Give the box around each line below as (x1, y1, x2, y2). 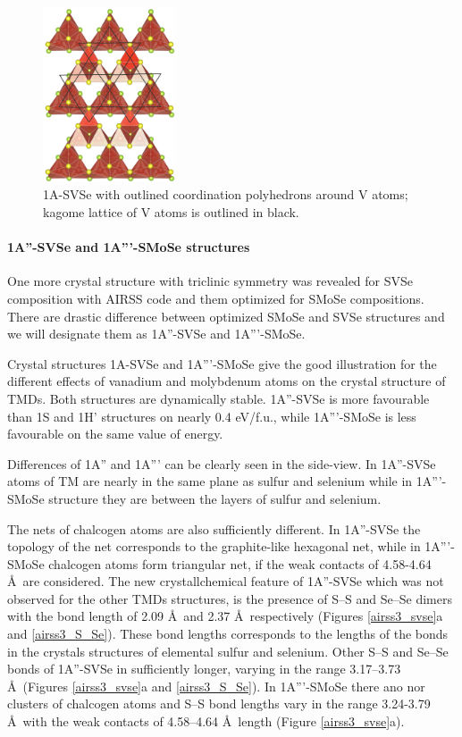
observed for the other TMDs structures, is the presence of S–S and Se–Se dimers (7, 589, 452, 607)
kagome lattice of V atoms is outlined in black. (43, 203, 299, 221)
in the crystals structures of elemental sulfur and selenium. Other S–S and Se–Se (7, 641, 449, 660)
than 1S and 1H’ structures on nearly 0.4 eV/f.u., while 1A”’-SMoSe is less (7, 406, 416, 425)
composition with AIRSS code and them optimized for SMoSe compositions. (7, 289, 424, 307)
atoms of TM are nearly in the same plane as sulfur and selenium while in (7, 472, 413, 490)
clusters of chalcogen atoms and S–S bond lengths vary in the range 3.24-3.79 (7, 694, 431, 713)
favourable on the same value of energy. (7, 424, 223, 443)
